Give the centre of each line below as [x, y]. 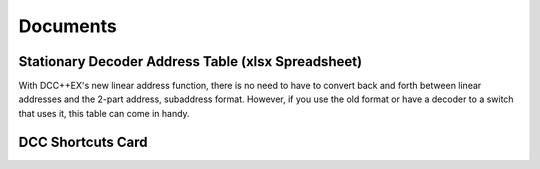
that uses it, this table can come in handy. [104, 113]
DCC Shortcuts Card [83, 141]
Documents [67, 26]
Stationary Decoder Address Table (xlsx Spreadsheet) [190, 61]
